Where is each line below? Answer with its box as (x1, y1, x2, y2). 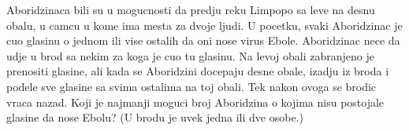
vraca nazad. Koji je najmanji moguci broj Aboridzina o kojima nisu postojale (6, 93, 385, 110)
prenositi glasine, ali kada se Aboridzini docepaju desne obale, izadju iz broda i (6, 63, 389, 79)
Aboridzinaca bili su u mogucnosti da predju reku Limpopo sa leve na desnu (6, 2, 375, 17)
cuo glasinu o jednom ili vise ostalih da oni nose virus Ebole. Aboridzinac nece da (6, 32, 400, 49)
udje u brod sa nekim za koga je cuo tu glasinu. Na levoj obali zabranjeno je (6, 47, 374, 64)
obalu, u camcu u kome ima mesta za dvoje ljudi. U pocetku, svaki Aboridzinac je (6, 16, 403, 33)
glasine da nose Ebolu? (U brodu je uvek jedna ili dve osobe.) (6, 109, 303, 126)
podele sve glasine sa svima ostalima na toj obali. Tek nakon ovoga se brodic (6, 78, 377, 94)
